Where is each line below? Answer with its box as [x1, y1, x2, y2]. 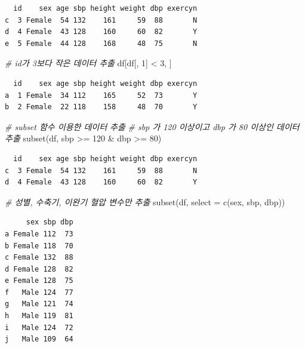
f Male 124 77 [5, 288, 73, 297]
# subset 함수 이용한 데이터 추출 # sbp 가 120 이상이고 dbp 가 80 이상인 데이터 [5, 120, 300, 133]
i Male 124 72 [5, 323, 73, 332]
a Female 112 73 [5, 229, 73, 238]
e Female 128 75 [5, 276, 73, 285]
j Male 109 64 [5, 335, 73, 344]
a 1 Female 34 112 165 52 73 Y [5, 91, 198, 100]
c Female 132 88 [5, 253, 73, 262]
